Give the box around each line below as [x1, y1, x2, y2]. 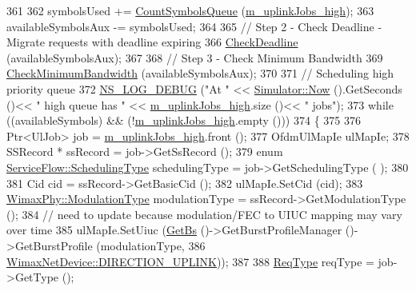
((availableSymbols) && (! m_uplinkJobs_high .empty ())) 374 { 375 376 [6, 112, 361, 129]
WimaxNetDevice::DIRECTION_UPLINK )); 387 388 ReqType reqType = [6, 253, 374, 269]
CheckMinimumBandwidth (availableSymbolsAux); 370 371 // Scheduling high [6, 65, 394, 82]
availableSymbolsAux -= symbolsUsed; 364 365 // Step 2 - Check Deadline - [6, 18, 382, 34]
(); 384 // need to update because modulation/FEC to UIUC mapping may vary [6, 205, 402, 222]
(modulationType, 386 [96, 237, 206, 253]
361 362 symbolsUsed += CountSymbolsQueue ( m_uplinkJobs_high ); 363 [6, 2, 374, 18]
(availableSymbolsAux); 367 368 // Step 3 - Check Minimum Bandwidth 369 [6, 49, 383, 66]
